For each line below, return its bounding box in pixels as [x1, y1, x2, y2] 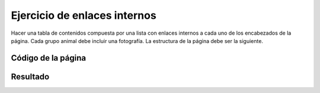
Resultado [11, 71, 50, 82]
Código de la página [11, 53, 86, 63]
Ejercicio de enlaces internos [11, 9, 156, 22]
